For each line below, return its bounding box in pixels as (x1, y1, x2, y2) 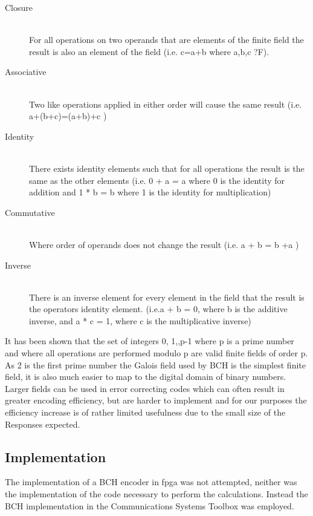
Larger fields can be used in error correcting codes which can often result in (5, 382, 285, 394)
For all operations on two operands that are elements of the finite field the (29, 33, 304, 46)
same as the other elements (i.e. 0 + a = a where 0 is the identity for (29, 174, 285, 186)
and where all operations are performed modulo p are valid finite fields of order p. (5, 347, 308, 359)
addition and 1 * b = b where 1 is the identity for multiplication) (29, 186, 271, 198)
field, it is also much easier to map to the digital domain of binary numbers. (5, 370, 286, 383)
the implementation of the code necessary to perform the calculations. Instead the (5, 488, 308, 500)
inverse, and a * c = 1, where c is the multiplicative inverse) (29, 314, 251, 327)
